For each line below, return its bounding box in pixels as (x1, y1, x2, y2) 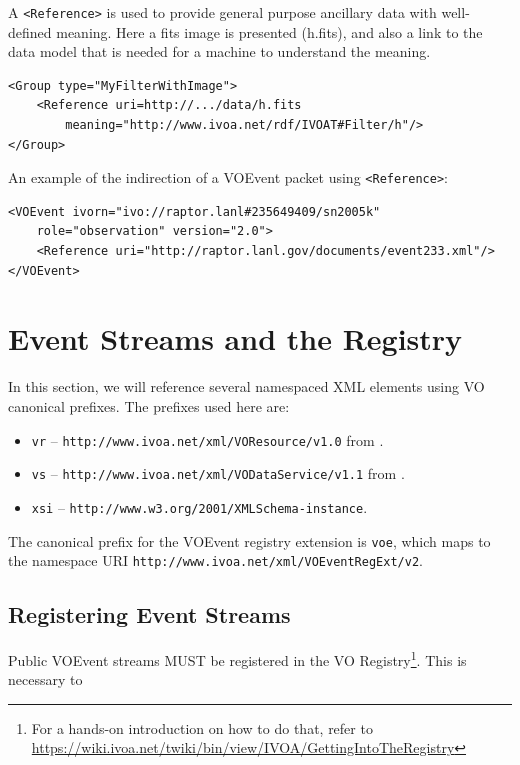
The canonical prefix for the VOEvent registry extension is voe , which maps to (8, 530, 491, 551)
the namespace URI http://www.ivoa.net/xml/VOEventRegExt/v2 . (8, 550, 423, 571)
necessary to (8, 669, 83, 690)
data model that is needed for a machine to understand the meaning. (8, 41, 431, 62)
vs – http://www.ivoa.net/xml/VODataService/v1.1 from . (31, 463, 405, 484)
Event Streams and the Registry (8, 318, 463, 359)
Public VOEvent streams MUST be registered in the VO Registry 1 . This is (8, 647, 467, 670)
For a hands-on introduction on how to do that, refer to (31, 717, 373, 738)
